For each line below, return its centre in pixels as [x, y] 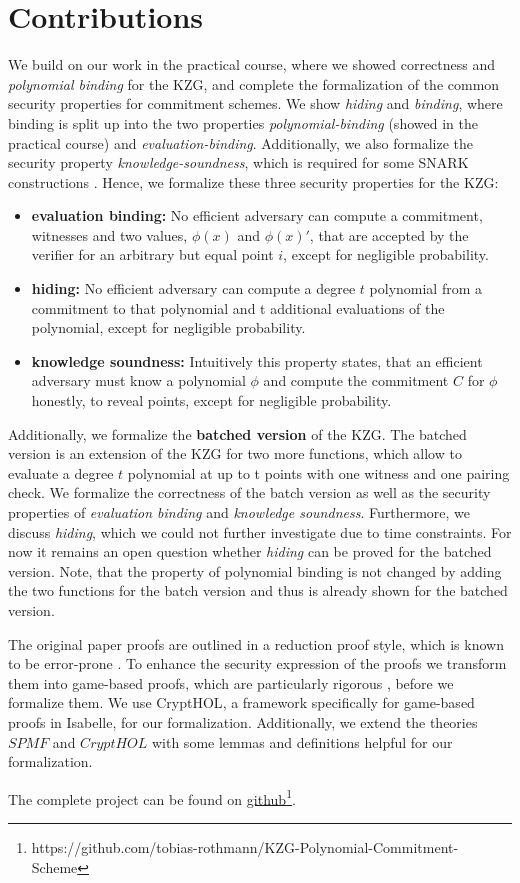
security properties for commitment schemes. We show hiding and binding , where [255, 103]
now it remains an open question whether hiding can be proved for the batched [250, 551]
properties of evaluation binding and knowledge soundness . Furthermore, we [239, 512]
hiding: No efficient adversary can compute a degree [193, 288]
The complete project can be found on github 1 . [152, 797]
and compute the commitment [356, 380]
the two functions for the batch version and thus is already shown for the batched [258, 590]
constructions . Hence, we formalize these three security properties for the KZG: [253, 181]
